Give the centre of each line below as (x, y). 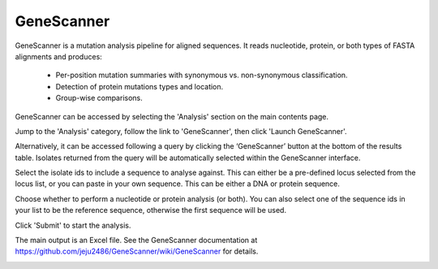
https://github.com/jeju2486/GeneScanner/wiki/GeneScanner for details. (137, 251)
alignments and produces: (59, 56)
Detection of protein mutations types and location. (140, 86)
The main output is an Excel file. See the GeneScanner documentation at (136, 241)
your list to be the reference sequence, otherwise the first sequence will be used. (151, 210)
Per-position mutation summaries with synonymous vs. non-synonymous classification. (202, 75)
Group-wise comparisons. (99, 98)
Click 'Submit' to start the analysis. (73, 225)
